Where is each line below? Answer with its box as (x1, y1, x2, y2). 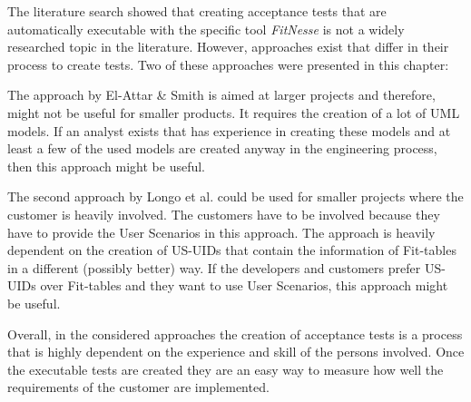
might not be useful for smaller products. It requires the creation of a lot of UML (7, 103, 460, 122)
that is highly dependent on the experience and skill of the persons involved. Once (7, 342, 465, 361)
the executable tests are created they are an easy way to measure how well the (7, 359, 444, 378)
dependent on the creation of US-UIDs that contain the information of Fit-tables (7, 240, 456, 260)
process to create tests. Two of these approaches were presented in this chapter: (7, 54, 449, 74)
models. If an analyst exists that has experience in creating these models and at (7, 121, 451, 140)
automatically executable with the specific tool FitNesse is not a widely (7, 19, 405, 38)
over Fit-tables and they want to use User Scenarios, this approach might (40, 276, 448, 295)
